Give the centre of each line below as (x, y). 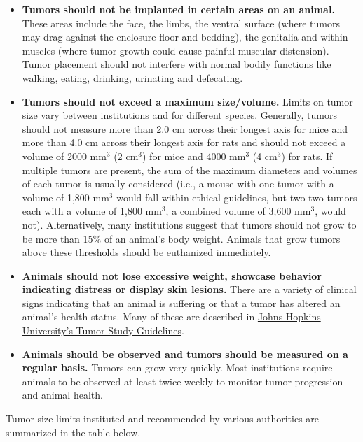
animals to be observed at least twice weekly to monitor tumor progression (183, 381)
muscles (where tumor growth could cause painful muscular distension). (176, 50)
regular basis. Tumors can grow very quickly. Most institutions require (177, 368)
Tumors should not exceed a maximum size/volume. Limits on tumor (187, 101)
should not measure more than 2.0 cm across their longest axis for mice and (185, 128)
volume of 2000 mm (64, 156)
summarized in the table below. (73, 432)
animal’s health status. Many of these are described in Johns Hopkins (171, 316)
